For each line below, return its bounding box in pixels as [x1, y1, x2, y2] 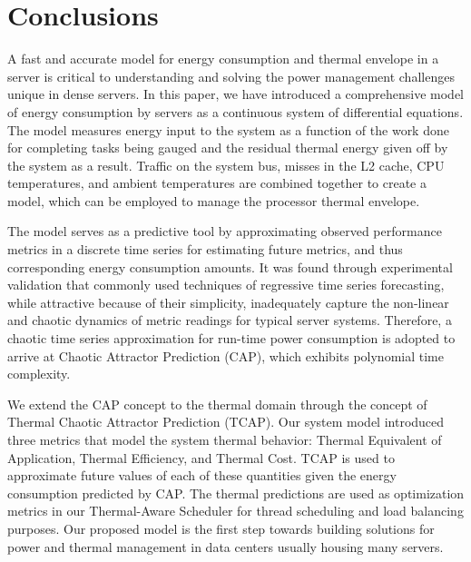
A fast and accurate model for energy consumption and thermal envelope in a [7, 49, 439, 68]
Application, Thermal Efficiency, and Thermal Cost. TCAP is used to [7, 448, 395, 467]
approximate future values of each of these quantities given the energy [7, 466, 397, 485]
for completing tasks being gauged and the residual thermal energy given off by [7, 138, 448, 157]
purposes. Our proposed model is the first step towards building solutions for [7, 518, 435, 537]
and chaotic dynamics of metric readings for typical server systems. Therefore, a [7, 311, 452, 330]
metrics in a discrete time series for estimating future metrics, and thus [7, 240, 403, 259]
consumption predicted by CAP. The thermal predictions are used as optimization [7, 483, 465, 502]
